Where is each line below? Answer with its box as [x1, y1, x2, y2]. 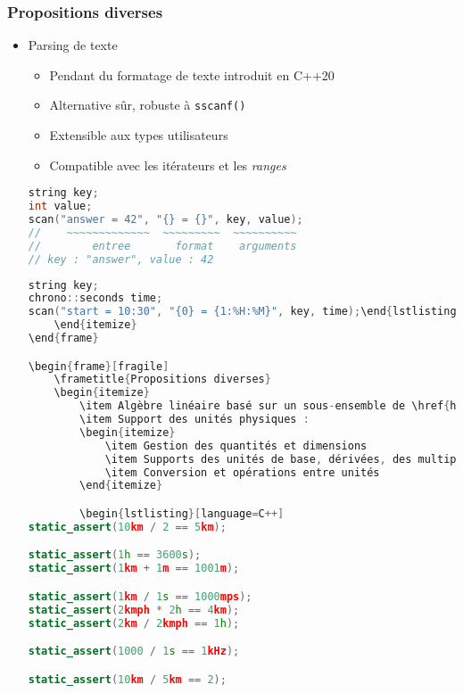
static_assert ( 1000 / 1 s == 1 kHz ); [28, 645, 240, 658]
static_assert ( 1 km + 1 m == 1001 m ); [28, 562, 240, 575]
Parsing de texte [28, 36, 118, 54]
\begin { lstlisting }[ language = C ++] [79, 507, 285, 520]
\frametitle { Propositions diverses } [54, 373, 271, 386]
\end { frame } [28, 332, 99, 344]
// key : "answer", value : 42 [28, 252, 214, 266]
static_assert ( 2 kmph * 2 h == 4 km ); [28, 603, 240, 616]
